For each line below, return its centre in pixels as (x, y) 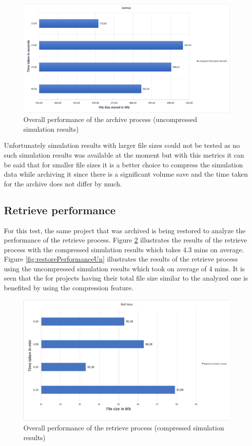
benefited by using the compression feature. (69, 288)
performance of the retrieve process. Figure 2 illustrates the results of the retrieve (126, 240)
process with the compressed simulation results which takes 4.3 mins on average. (124, 249)
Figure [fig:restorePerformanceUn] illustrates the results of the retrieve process (121, 259)
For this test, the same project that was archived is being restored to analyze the (125, 230)
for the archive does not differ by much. (63, 183)
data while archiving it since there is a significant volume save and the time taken (126, 174)
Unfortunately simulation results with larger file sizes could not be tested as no (122, 145)
